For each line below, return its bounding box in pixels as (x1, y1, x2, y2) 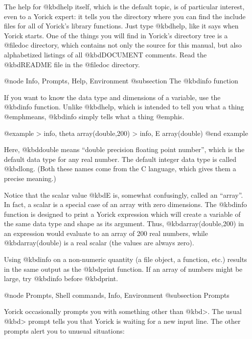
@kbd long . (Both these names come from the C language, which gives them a (4, 163, 236, 174)
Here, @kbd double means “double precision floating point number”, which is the (4, 144, 245, 155)
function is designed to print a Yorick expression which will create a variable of (4, 209, 241, 219)
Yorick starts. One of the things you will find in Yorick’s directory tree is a (4, 30, 228, 40)
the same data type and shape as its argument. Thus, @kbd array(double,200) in (4, 218, 244, 229)
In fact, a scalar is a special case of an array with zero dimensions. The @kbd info (4, 199, 247, 209)
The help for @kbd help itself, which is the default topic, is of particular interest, (4, 1, 245, 11)
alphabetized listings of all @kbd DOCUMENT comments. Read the (4, 49, 207, 59)
